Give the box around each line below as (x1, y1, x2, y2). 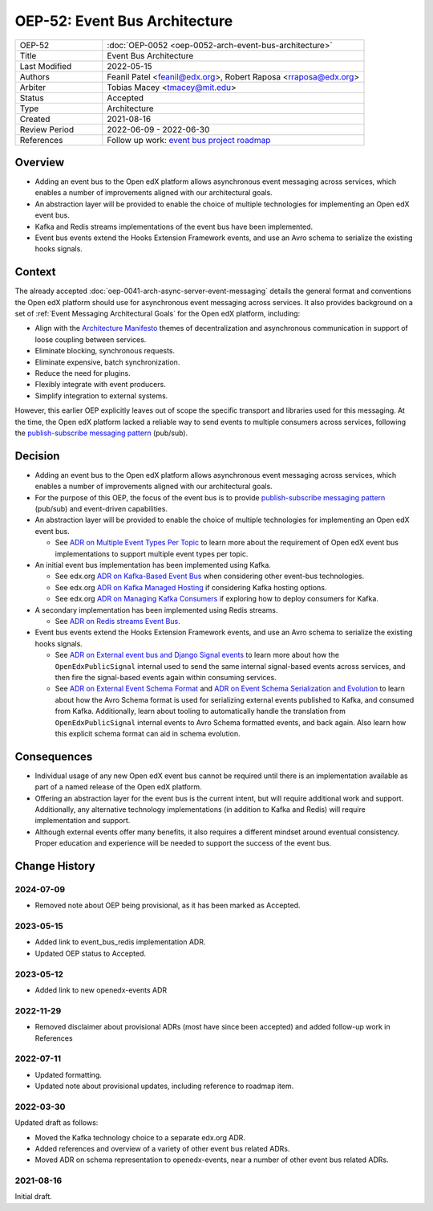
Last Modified (19, 60, 72, 71)
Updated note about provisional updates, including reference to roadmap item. (34, 1081, 294, 1091)
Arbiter (19, 81, 47, 92)
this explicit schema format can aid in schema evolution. (55, 728, 241, 738)
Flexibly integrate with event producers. (34, 380, 166, 389)
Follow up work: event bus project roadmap (107, 134, 271, 145)
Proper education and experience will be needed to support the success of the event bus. (34, 838, 332, 848)
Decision (14, 449, 60, 463)
